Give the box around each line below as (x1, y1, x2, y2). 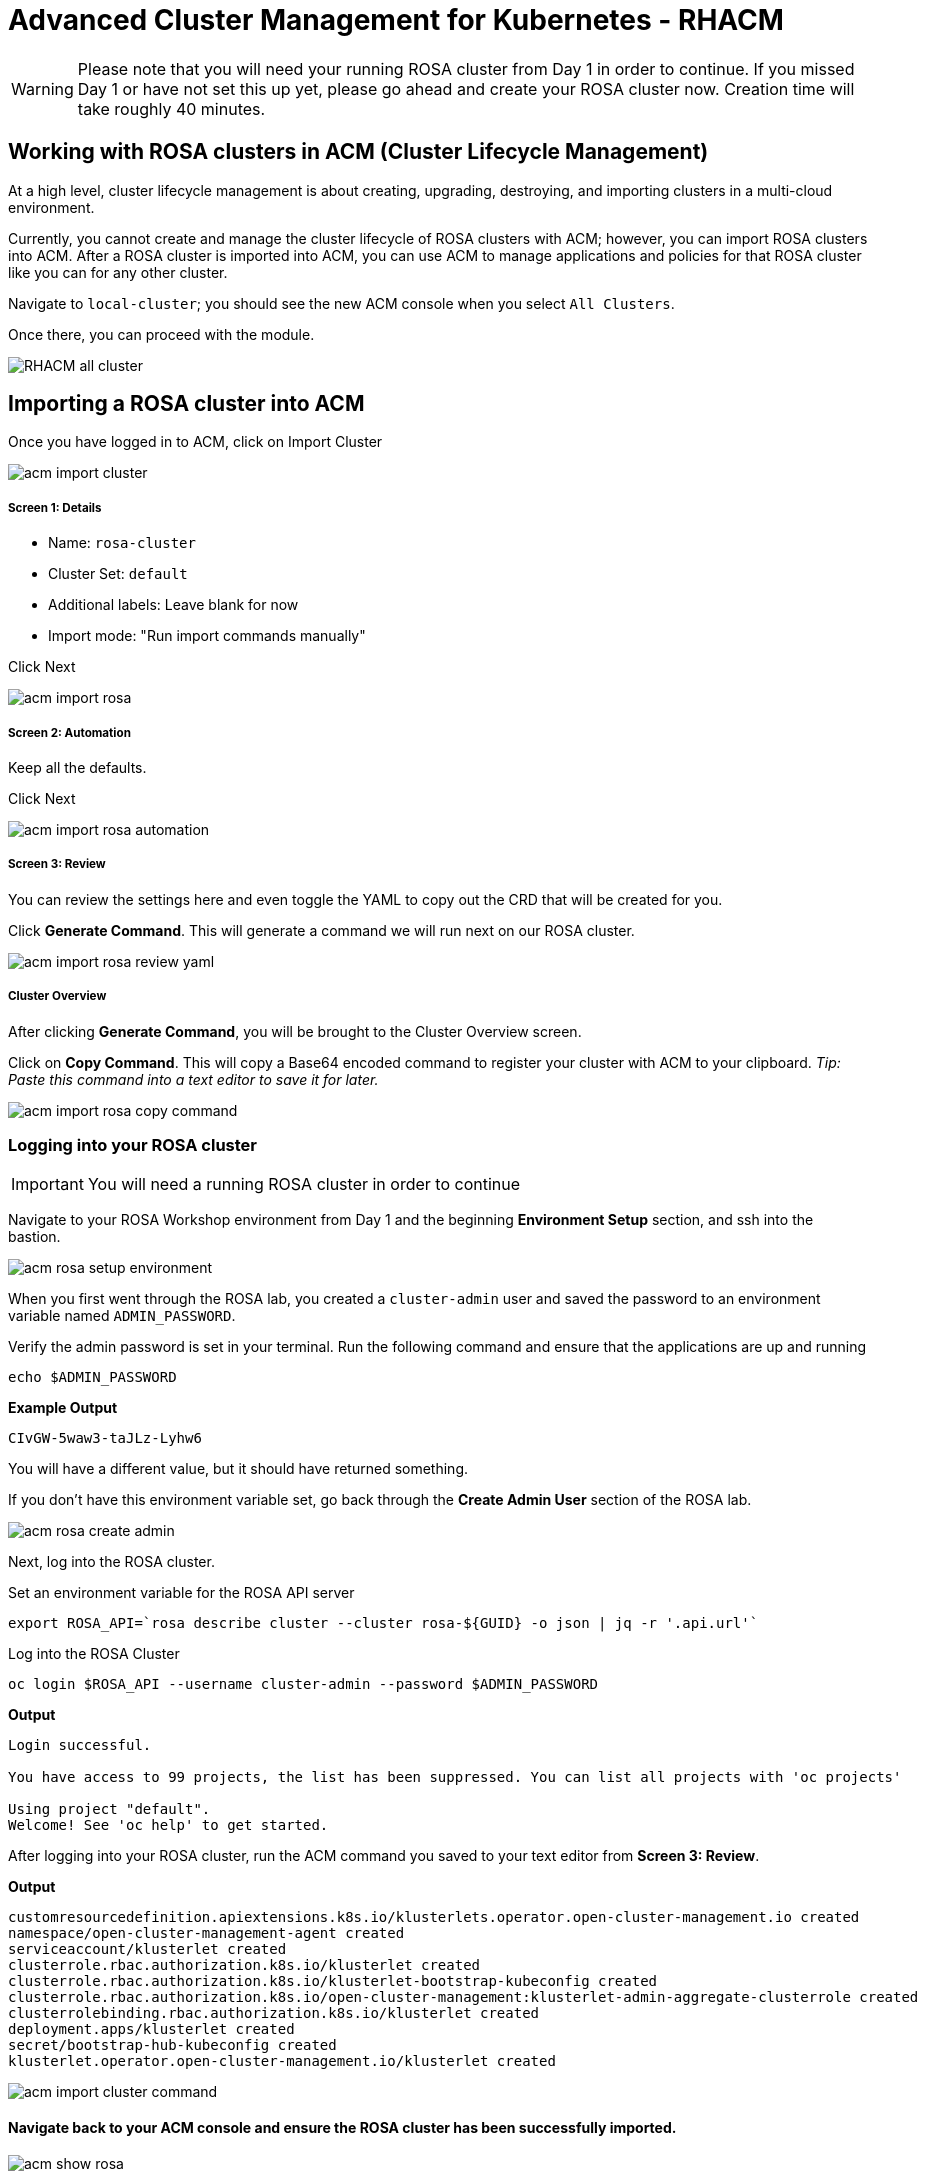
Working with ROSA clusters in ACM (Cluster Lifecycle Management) (8, 139, 709, 165)
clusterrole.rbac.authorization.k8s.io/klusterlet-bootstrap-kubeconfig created (8, 1973, 658, 1990)
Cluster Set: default (48, 565, 188, 583)
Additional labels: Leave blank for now (48, 596, 299, 614)
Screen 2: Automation (8, 725, 131, 740)
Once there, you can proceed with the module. (8, 325, 315, 343)
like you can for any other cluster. (8, 263, 228, 281)
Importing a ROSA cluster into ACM (8, 391, 365, 417)
